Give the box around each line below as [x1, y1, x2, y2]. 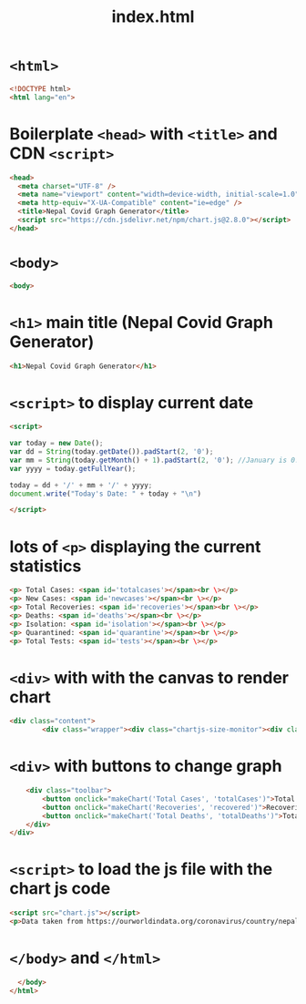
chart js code [9, 878, 111, 899]
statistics [9, 556, 82, 576]
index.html [111, 6, 195, 27]
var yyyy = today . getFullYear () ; [9, 464, 137, 473]
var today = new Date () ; [9, 439, 104, 448]
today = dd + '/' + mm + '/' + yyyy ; [9, 480, 153, 489]
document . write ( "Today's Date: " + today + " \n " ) [9, 489, 202, 498]
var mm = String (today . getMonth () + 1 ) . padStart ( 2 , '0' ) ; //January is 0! [9, 456, 300, 465]
